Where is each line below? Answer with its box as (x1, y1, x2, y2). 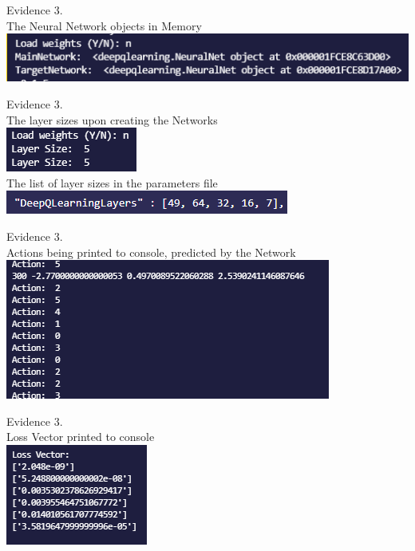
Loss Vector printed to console (6, 428, 155, 445)
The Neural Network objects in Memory (6, 17, 202, 33)
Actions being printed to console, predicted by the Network (6, 243, 296, 260)
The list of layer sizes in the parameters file (6, 174, 218, 191)
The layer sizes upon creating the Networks (6, 111, 218, 128)
